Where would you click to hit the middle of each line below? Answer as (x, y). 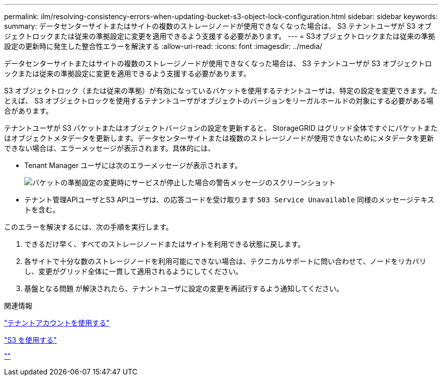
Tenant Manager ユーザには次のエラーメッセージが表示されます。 (133, 165)
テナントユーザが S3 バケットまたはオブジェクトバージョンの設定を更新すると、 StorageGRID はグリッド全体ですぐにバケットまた (221, 128)
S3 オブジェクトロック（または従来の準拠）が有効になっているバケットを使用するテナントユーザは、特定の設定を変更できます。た (221, 91)
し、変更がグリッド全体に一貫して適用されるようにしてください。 (133, 271)
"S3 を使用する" (31, 340)
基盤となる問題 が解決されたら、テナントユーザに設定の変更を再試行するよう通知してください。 (184, 288)
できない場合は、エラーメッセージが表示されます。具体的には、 (109, 148)
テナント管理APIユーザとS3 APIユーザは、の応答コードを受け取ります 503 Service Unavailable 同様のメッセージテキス (229, 200)
